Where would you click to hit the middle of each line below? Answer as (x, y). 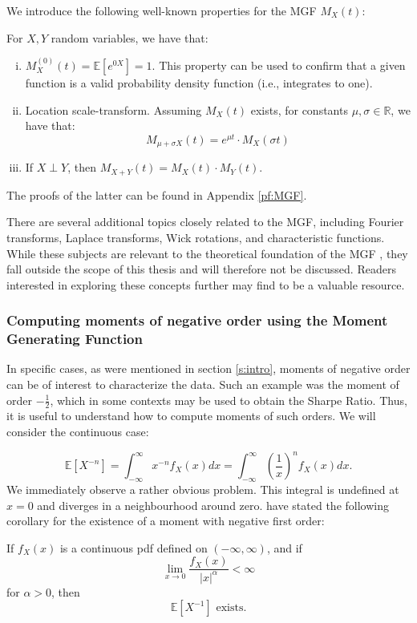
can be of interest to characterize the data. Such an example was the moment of (203, 384)
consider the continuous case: (78, 432)
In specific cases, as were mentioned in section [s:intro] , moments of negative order (208, 368)
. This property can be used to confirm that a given (279, 65)
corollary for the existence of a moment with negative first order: (166, 521)
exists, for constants (299, 109)
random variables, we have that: (130, 37)
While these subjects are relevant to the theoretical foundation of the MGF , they (207, 253)
